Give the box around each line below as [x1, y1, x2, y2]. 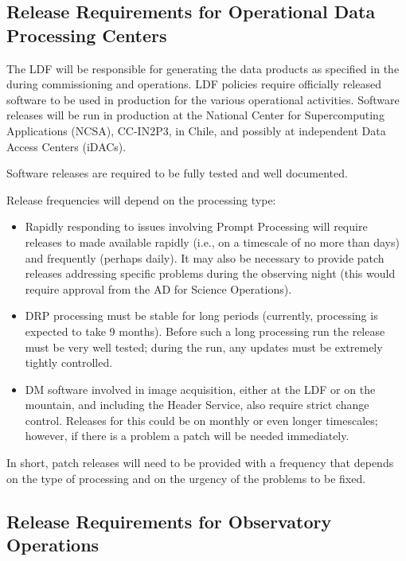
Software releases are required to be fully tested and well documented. [6, 165, 348, 181]
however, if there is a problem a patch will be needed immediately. [25, 427, 349, 444]
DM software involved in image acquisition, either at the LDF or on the [25, 380, 376, 397]
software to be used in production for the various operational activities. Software [6, 91, 400, 107]
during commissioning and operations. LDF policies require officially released [6, 76, 381, 92]
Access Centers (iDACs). [6, 138, 127, 154]
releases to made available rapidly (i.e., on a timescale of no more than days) [25, 233, 400, 250]
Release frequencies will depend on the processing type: [6, 191, 276, 208]
